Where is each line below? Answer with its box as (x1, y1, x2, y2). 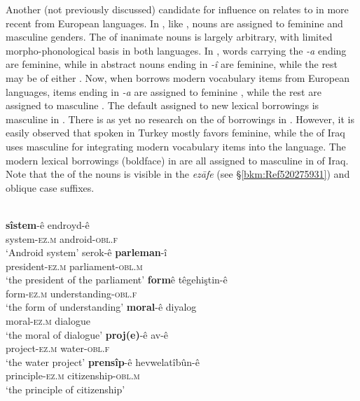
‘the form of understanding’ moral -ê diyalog (6, 300, 197, 314)
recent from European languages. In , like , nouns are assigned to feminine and (6, 15, 343, 30)
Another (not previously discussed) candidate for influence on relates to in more (6, 2, 349, 16)
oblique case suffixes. (6, 180, 95, 195)
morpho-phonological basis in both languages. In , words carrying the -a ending (6, 43, 347, 57)
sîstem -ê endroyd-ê (6, 217, 90, 232)
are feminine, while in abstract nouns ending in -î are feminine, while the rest (6, 57, 338, 71)
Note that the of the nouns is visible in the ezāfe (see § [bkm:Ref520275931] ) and (6, 167, 350, 181)
